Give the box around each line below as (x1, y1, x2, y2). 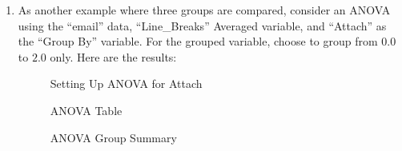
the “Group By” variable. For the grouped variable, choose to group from (18, 33, 378, 50)
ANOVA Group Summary (50, 129, 177, 145)
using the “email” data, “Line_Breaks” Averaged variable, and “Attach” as (18, 17, 387, 34)
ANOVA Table (50, 101, 123, 118)
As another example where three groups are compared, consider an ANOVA (18, 2, 391, 18)
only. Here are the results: (50, 48, 177, 65)
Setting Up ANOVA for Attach (50, 75, 203, 92)
